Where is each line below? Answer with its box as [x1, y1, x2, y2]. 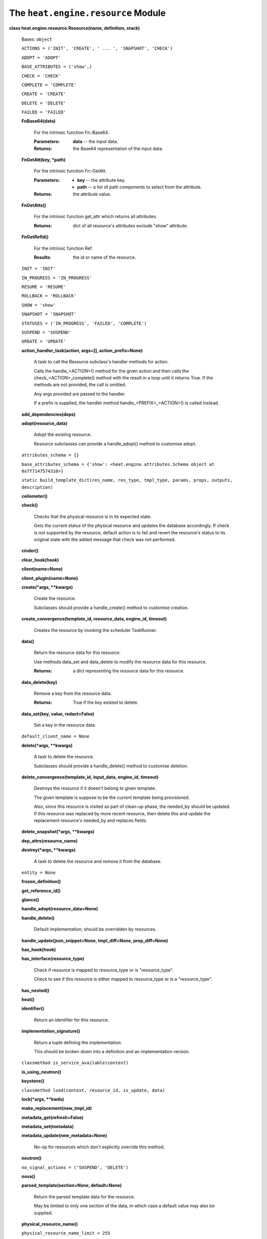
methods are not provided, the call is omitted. [34, 382, 127, 388]
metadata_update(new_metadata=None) [21, 1132, 107, 1138]
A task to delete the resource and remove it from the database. [34, 858, 162, 864]
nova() [21, 1174, 36, 1180]
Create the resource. [34, 595, 76, 602]
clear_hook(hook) [21, 557, 59, 563]
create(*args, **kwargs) [21, 584, 73, 590]
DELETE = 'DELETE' [21, 100, 66, 106]
